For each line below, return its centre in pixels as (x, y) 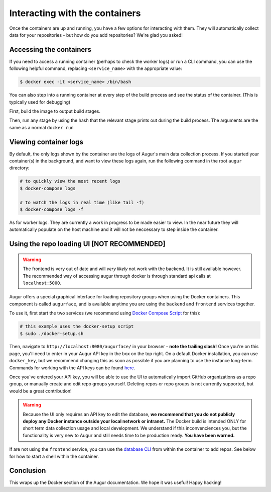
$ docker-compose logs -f (52, 210)
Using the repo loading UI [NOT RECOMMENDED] (87, 244)
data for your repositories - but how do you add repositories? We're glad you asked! (96, 35)
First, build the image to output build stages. (55, 111)
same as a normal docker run (41, 127)
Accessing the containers (50, 50)
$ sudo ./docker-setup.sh (52, 334)
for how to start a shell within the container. (54, 456)
